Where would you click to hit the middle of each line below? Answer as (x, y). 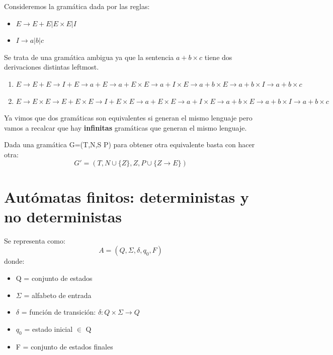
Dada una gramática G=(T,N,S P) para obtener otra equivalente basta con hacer (130, 144)
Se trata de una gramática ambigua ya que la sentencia (89, 57)
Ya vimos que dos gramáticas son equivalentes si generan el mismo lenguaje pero (128, 118)
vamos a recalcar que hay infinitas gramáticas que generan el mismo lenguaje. (126, 127)
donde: (14, 261)
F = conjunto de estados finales (64, 346)
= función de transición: (59, 312)
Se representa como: (35, 240)
